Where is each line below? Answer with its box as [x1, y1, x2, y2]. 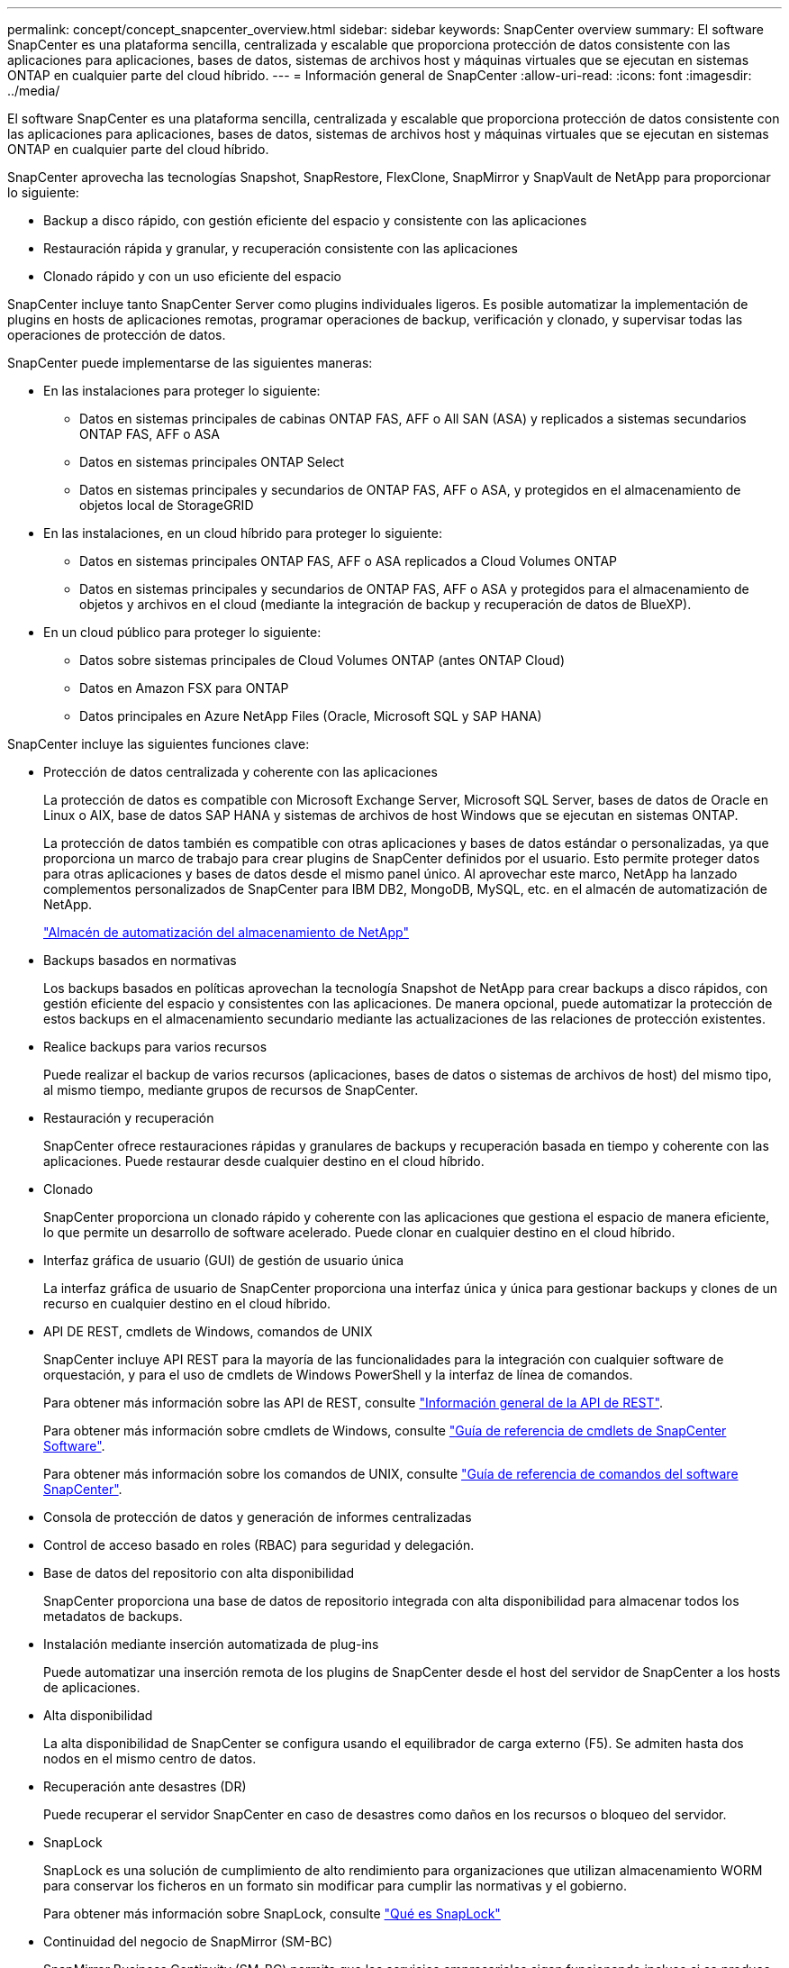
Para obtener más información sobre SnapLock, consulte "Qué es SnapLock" [43, 1906, 501, 1921]
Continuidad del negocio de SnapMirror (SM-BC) [43, 1934, 333, 1949]
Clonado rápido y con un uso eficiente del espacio [43, 269, 342, 284]
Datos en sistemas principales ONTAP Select [79, 454, 345, 469]
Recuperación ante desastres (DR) [43, 1779, 247, 1794]
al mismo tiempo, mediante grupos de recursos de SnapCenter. [43, 1082, 419, 1098]
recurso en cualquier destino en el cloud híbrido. [43, 1296, 331, 1311]
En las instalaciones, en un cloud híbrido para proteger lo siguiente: [43, 525, 443, 541]
